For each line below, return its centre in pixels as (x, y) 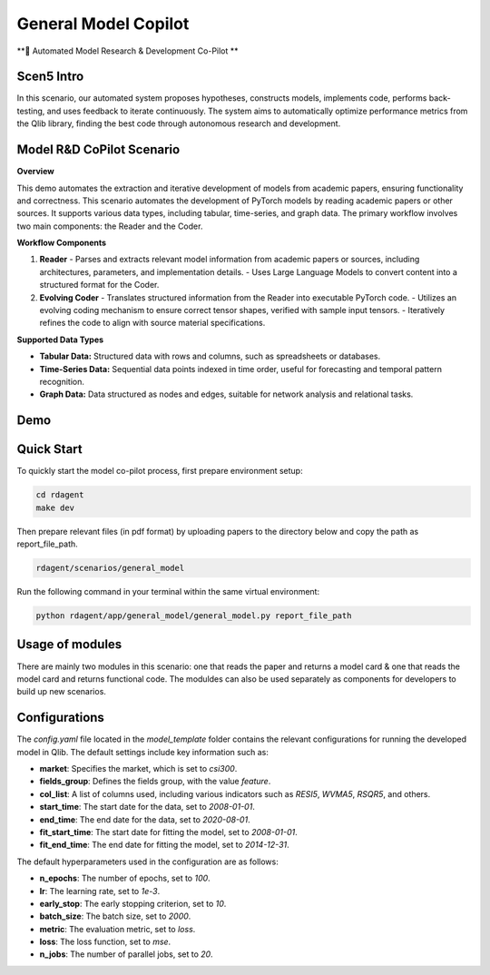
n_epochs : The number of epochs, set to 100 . (125, 878)
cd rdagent (60, 495)
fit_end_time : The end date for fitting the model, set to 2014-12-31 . (164, 845)
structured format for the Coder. (99, 285)
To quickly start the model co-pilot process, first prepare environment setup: (160, 471)
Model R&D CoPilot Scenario (98, 150)
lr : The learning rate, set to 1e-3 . (100, 891)
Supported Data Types (60, 340)
